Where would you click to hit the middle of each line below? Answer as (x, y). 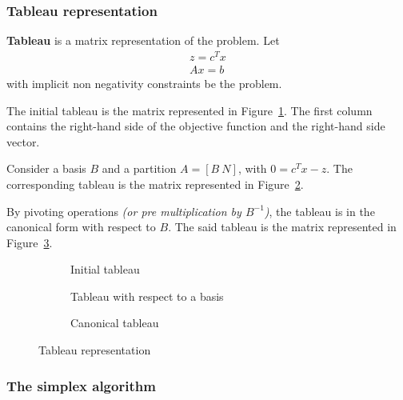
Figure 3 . (30, 242)
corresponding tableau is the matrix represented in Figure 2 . (155, 184)
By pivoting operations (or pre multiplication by (124, 211)
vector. (23, 141)
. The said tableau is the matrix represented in (282, 227)
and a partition (139, 168)
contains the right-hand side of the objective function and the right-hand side (196, 126)
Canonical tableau (115, 323)
